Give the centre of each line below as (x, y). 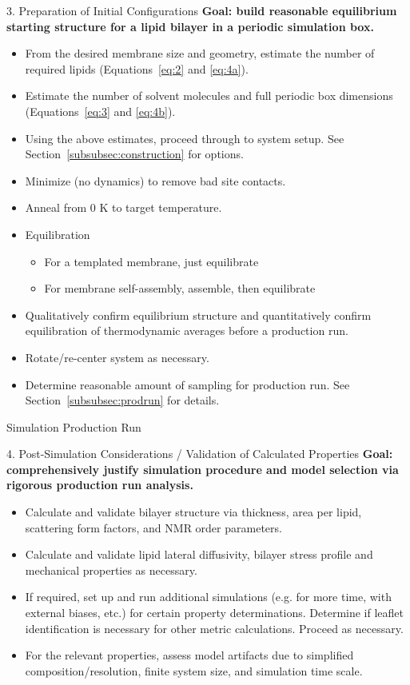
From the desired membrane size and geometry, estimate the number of (200, 53)
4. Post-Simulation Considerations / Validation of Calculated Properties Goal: (200, 454)
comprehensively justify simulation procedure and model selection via (203, 469)
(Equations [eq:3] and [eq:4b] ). (100, 111)
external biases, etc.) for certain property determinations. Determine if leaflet (214, 613)
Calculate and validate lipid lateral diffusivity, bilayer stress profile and (199, 554)
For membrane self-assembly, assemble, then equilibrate (180, 288)
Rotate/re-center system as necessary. (117, 357)
